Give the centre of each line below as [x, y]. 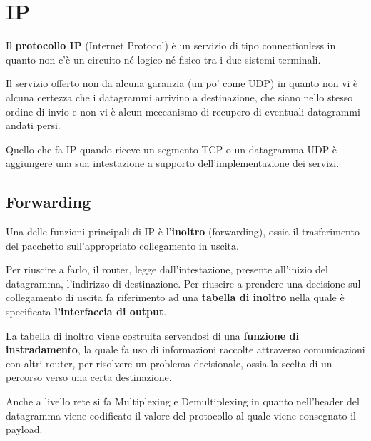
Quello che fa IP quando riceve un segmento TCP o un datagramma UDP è [172, 149]
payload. [24, 429]
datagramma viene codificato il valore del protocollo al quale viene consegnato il [181, 415]
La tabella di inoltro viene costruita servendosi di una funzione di [153, 335]
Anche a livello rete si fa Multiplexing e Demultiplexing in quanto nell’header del [183, 401]
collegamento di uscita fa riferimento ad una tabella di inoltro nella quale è [175, 297]
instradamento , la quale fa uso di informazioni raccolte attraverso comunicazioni [185, 349]
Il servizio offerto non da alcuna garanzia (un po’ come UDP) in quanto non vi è [182, 83]
